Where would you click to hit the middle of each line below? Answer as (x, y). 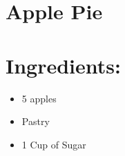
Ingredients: (63, 65)
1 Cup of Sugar (54, 144)
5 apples (39, 98)
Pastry (36, 121)
